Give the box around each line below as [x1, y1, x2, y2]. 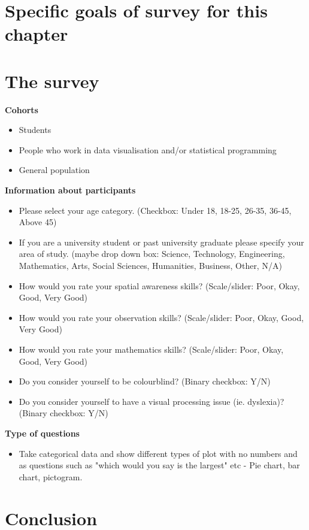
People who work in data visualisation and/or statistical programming [19, 143, 277, 156]
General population [19, 163, 90, 176]
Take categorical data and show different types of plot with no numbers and [19, 447, 298, 459]
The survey [5, 68, 99, 93]
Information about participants [5, 184, 136, 196]
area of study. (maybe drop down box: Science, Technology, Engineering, [19, 247, 285, 260]
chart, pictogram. [19, 470, 83, 483]
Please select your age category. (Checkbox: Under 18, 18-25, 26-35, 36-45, [19, 204, 292, 216]
